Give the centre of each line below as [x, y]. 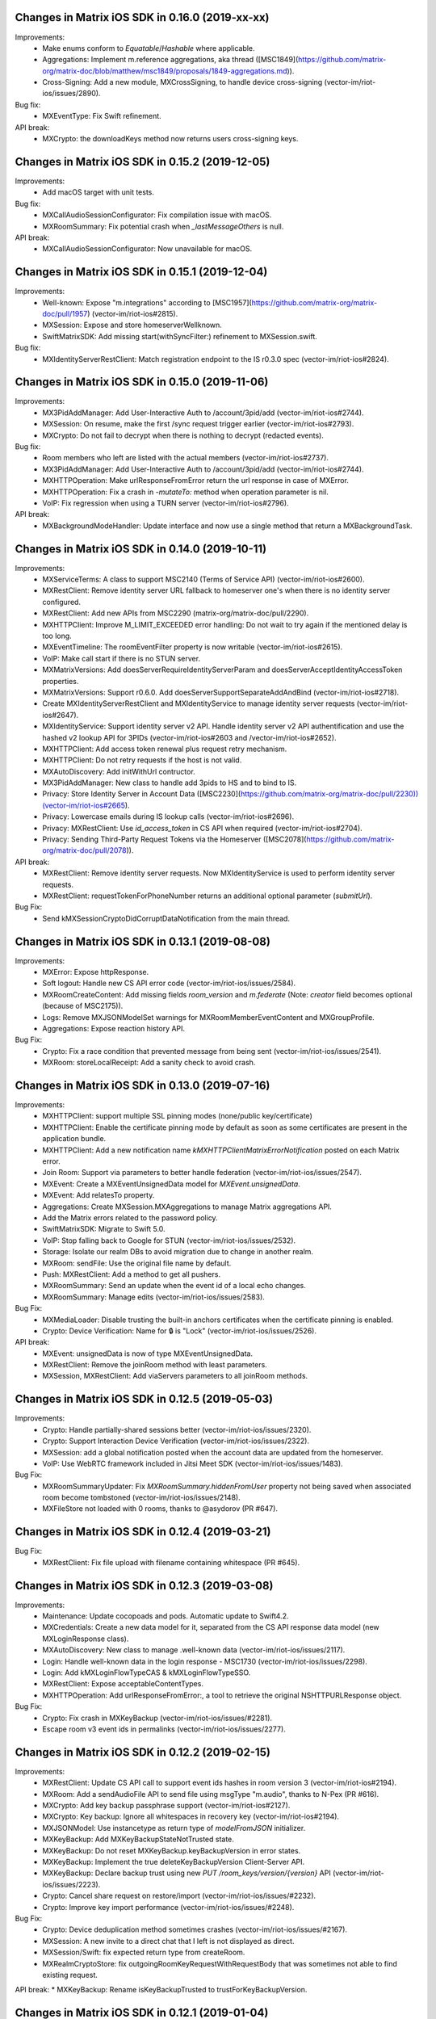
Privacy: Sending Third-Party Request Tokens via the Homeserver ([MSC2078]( [174, 839]
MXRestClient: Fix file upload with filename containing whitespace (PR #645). [171, 1562]
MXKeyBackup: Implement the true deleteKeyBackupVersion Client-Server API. [174, 1862]
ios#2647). [61, 715]
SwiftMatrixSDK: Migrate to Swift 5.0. [104, 1229]
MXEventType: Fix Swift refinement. [102, 116]
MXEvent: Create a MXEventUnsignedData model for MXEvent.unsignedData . [171, 1184]
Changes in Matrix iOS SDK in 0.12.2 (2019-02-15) [143, 1752]
